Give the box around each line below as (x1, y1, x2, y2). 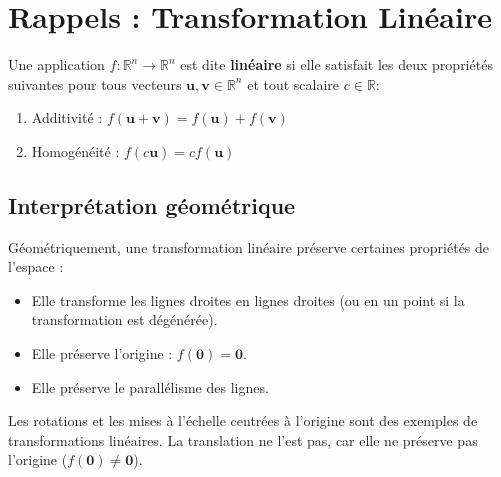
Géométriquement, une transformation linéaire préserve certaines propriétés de (8, 236, 490, 257)
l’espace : (8, 256, 64, 277)
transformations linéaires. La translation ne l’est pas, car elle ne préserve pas (8, 429, 478, 450)
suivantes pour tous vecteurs (8, 73, 182, 94)
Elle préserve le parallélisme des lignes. (31, 376, 269, 397)
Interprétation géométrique (8, 189, 296, 220)
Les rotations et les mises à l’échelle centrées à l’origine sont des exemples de (8, 410, 478, 431)
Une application (8, 54, 105, 75)
